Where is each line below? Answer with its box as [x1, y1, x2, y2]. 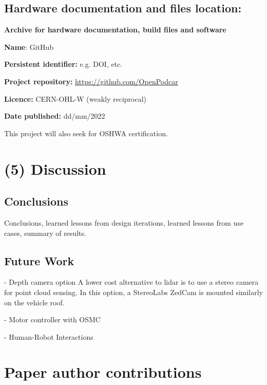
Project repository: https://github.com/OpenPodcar [4, 76, 178, 86]
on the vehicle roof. [4, 297, 65, 307]
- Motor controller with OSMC [4, 314, 101, 325]
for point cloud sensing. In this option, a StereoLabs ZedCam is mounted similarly [4, 286, 263, 297]
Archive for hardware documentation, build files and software [4, 24, 226, 35]
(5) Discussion [4, 158, 106, 179]
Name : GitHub [4, 41, 54, 52]
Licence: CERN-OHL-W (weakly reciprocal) [4, 93, 147, 104]
